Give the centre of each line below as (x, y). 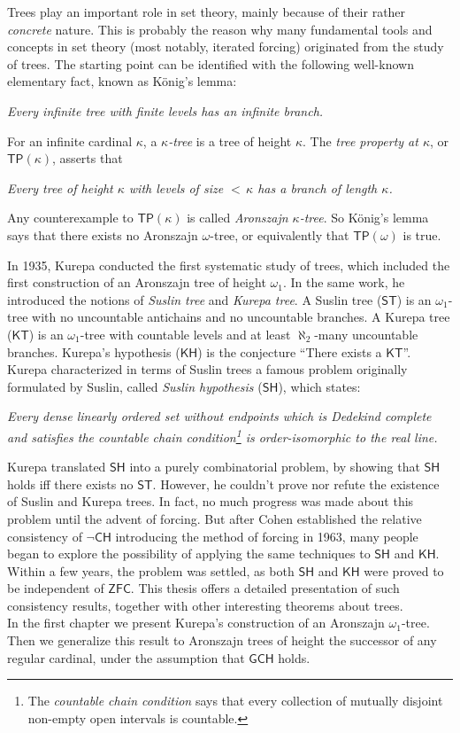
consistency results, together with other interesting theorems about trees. (205, 605)
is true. (422, 234)
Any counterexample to (70, 218)
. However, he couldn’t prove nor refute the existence (296, 483)
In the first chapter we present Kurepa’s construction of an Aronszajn (196, 623)
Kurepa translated (57, 467)
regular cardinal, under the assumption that (126, 657)
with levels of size (176, 187)
